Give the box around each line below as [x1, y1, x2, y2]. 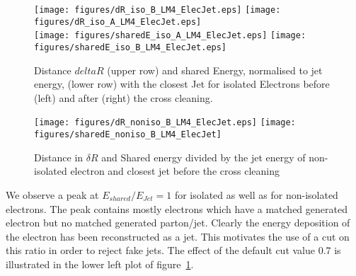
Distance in [34, 149, 84, 164]
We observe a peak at [6, 187, 99, 202]
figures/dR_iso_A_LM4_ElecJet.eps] [34, 16, 202, 27]
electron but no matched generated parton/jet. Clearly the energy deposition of [6, 215, 350, 230]
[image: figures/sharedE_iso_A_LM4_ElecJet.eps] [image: [34, 30, 306, 41]
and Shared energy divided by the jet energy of [101, 149, 306, 164]
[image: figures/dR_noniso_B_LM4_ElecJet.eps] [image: [34, 117, 296, 128]
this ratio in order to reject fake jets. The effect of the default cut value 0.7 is [6, 243, 341, 258]
